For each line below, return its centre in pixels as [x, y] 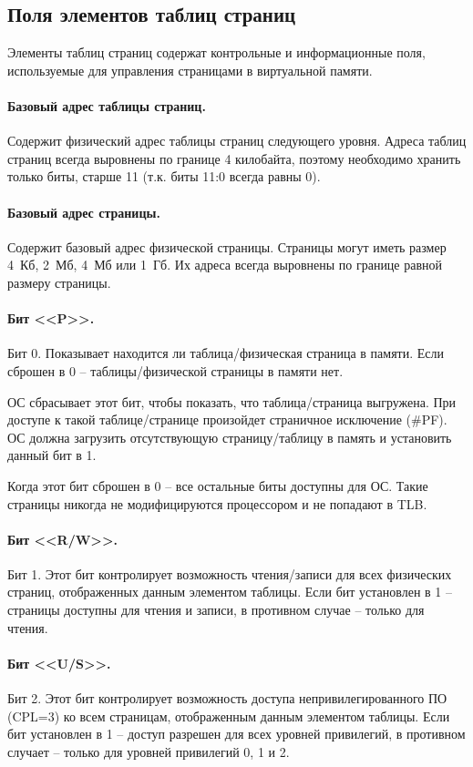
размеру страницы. [59, 282]
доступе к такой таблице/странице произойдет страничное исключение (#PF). [227, 419]
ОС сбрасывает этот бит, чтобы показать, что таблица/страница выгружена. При [232, 401]
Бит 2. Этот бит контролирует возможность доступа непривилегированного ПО [227, 698]
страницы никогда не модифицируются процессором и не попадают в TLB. [217, 503]
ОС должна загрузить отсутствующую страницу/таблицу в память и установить [230, 437]
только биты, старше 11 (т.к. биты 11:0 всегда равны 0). [164, 176]
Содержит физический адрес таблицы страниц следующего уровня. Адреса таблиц [237, 141]
